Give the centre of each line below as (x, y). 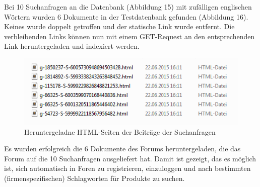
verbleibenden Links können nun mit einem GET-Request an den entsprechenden (129, 36)
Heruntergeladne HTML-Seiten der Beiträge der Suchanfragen (120, 131)
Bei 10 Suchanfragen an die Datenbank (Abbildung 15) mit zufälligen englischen (128, 7)
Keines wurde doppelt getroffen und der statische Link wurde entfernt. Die (119, 26)
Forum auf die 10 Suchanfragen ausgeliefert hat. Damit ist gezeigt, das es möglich (130, 158)
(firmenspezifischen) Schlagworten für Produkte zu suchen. (94, 178)
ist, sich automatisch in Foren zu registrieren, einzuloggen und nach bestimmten (127, 168)
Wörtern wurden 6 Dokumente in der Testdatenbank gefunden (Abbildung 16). (126, 16)
